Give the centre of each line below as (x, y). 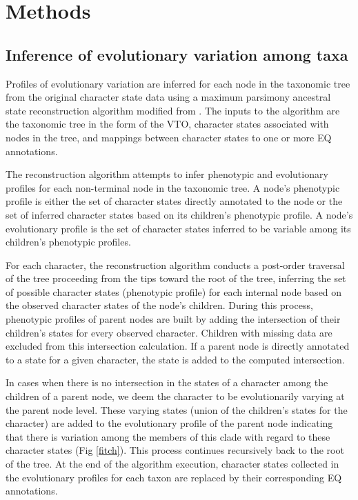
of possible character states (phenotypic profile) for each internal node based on (174, 291)
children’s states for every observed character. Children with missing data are (169, 332)
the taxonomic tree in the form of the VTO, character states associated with (167, 124)
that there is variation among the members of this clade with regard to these (168, 436)
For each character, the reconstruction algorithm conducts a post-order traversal (175, 264)
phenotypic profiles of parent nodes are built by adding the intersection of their (173, 319)
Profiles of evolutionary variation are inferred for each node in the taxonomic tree (178, 83)
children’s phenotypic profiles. (68, 242)
